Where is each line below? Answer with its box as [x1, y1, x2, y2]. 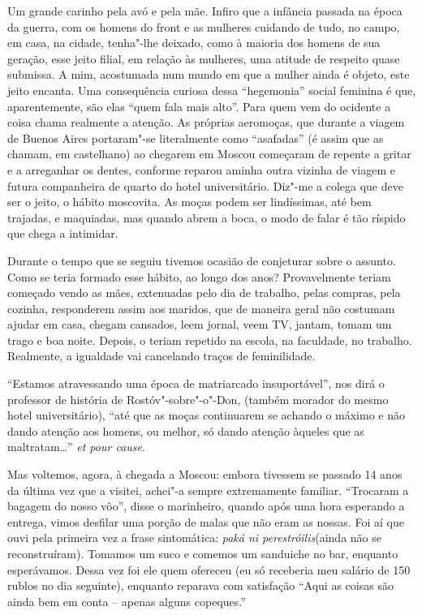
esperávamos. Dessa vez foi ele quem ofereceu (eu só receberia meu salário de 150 [7, 561, 411, 578]
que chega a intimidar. [7, 225, 118, 242]
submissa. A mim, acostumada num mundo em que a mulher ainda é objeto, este [7, 66, 410, 83]
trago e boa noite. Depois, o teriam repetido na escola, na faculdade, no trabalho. [7, 331, 412, 348]
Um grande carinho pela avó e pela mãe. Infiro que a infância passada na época [7, 2, 403, 19]
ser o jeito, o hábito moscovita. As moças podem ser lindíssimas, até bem [7, 193, 372, 210]
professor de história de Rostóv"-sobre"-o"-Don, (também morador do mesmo [7, 390, 389, 407]
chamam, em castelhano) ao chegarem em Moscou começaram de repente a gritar [7, 145, 411, 162]
